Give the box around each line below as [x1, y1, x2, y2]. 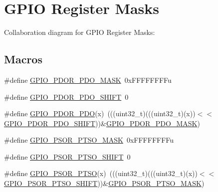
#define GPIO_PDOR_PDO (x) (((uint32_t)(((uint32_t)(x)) [4, 108, 196, 119]
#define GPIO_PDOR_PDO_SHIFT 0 [4, 91, 129, 102]
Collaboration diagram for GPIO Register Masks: [4, 27, 155, 37]
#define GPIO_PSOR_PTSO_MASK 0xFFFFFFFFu [4, 135, 174, 145]
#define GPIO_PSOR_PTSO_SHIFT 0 [4, 151, 131, 162]
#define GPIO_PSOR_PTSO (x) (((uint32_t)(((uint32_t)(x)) [4, 168, 198, 179]
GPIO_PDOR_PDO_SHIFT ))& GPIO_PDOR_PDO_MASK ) [4, 118, 200, 128]
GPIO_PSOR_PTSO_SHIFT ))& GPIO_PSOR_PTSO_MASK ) [4, 178, 205, 189]
